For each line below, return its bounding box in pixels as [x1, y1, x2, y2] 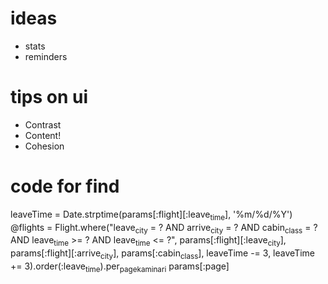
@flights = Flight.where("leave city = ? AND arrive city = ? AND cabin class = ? [10, 221, 318, 236]
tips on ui [10, 86, 89, 109]
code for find [10, 175, 120, 198]
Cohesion [24, 140, 65, 152]
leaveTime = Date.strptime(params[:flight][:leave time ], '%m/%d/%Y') [10, 208, 293, 222]
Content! [24, 129, 62, 141]
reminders [24, 50, 68, 62]
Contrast [24, 118, 62, 131]
